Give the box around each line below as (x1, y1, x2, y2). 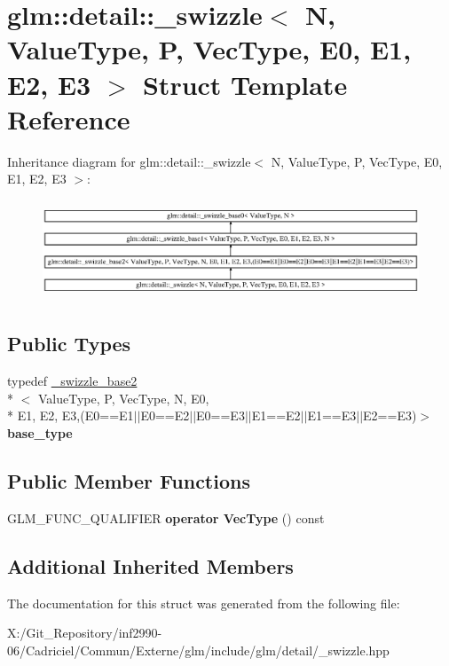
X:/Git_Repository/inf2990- (7, 623, 162, 642)
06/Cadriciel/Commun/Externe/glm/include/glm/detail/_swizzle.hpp (7, 640, 390, 659)
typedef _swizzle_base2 (7, 372, 138, 390)
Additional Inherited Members (7, 552, 294, 579)
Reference (7, 100, 130, 137)
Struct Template (142, 66, 348, 102)
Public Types (7, 330, 131, 357)
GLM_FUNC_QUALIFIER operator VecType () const (7, 508, 325, 527)
